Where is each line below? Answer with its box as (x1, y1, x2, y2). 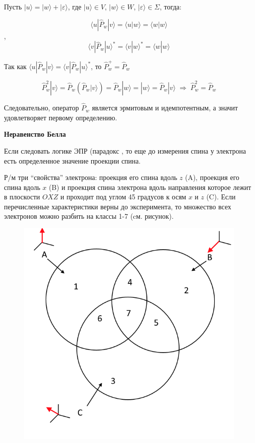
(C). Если (206, 191, 236, 202)
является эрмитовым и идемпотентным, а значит (92, 102, 238, 113)
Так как (4, 61, 27, 71)
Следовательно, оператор (4, 102, 79, 113)
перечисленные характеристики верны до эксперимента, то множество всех (4, 201, 231, 211)
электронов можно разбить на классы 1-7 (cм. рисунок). (4, 211, 174, 221)
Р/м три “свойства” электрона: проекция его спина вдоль (4, 172, 178, 182)
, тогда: (159, 1, 182, 11)
